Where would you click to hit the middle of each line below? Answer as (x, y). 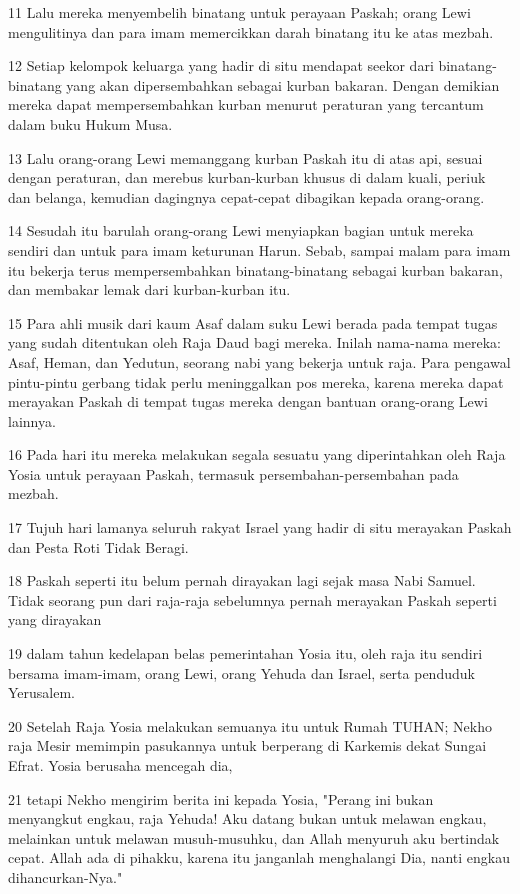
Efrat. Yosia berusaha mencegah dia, (120, 765)
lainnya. (32, 420)
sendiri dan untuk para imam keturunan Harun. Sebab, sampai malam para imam (259, 249)
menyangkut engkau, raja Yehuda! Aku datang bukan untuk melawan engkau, (247, 818)
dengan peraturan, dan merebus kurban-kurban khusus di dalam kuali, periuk (247, 177)
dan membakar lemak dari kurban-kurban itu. (149, 289)
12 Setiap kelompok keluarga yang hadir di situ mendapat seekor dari (221, 65)
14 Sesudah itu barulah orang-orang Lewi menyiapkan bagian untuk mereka (241, 230)
